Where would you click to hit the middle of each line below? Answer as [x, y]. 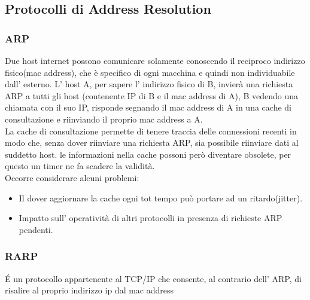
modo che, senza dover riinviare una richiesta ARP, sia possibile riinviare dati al [152, 143]
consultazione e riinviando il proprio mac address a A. [104, 119]
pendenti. [36, 229]
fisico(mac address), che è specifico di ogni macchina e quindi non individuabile [150, 72]
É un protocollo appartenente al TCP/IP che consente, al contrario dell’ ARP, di [153, 278]
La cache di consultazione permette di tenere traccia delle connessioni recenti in [151, 131]
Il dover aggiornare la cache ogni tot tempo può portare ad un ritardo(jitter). [161, 198]
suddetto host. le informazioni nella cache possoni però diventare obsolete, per [148, 154]
